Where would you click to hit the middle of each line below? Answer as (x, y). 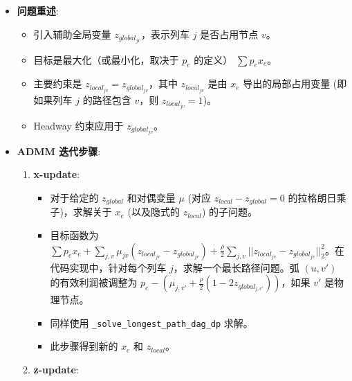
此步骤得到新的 (84, 346)
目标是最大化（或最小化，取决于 (106, 59)
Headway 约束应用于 (78, 125)
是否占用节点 (229, 34)
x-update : (57, 174)
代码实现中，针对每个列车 (108, 267)
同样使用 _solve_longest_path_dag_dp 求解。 (151, 322)
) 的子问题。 (230, 212)
